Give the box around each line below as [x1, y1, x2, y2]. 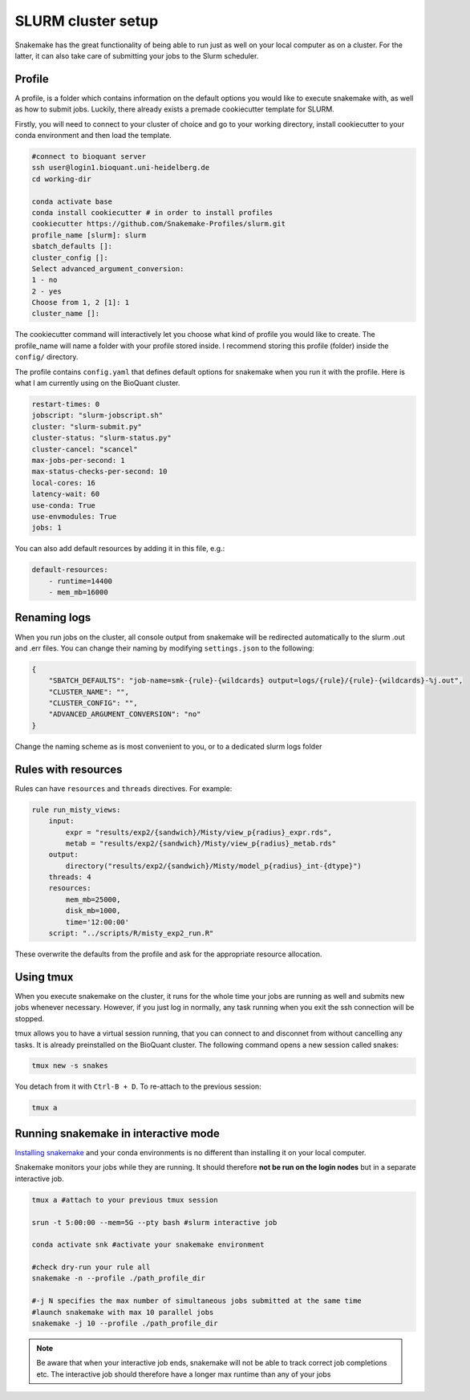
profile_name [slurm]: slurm [31, 230, 147, 240]
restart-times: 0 [31, 400, 100, 408]
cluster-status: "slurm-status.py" [31, 433, 172, 443]
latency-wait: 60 [31, 489, 100, 499]
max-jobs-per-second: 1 [31, 456, 126, 465]
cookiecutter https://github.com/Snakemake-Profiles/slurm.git [31, 219, 286, 229]
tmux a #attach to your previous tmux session [31, 1195, 218, 1204]
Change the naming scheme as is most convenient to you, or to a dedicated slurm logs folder [14, 741, 322, 751]
